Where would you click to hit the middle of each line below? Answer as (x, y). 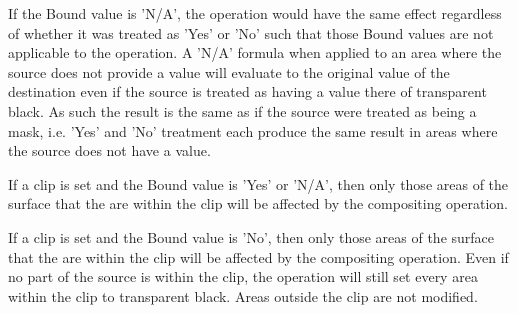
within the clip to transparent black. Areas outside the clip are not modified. (243, 295)
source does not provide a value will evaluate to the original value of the (229, 71)
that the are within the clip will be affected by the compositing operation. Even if (258, 256)
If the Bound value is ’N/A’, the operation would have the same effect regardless (255, 13)
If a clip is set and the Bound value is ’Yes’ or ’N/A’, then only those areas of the (258, 183)
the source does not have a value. (109, 150)
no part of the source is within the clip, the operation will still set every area (243, 276)
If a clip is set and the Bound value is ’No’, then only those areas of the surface (251, 236)
